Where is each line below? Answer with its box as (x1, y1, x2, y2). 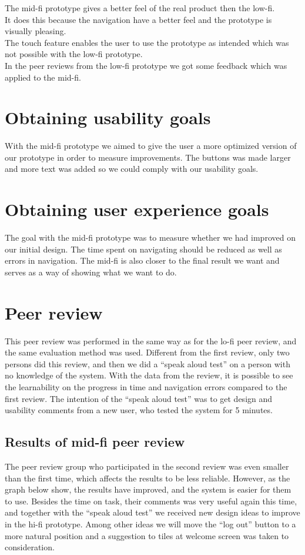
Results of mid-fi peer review (5, 433, 185, 451)
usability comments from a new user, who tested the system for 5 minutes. (5, 404, 273, 416)
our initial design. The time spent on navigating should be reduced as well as (5, 242, 282, 255)
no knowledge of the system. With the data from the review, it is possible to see (5, 369, 293, 381)
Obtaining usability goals (5, 105, 211, 129)
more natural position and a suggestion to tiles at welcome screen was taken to (5, 529, 289, 541)
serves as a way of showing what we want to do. (5, 265, 177, 278)
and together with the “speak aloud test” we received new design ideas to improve (5, 506, 300, 519)
